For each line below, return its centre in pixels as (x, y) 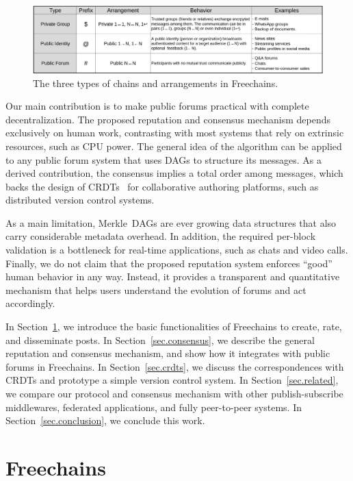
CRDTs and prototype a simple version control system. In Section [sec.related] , (172, 380)
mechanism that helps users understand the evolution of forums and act (156, 289)
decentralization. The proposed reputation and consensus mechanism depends (168, 119)
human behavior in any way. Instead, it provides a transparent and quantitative (173, 276)
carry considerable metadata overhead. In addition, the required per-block (161, 236)
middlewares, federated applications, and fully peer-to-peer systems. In (154, 407)
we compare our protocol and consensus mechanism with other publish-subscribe (174, 394)
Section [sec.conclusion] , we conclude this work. (105, 420)
